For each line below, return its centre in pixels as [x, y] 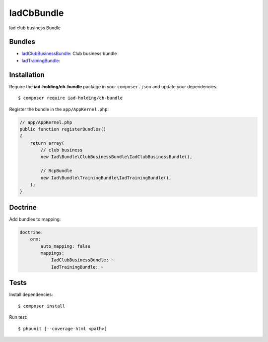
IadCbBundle [36, 13]
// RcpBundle [56, 171]
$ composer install [42, 306]
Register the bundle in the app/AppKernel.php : [59, 109]
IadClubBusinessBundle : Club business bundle [69, 54]
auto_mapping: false [66, 246]
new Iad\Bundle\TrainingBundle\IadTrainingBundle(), [106, 178]
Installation [27, 75]
